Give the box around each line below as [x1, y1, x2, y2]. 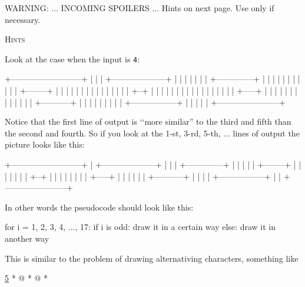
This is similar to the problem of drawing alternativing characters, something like [5, 252, 299, 264]
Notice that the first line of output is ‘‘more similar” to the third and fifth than [5, 115, 291, 128]
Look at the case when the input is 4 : [5, 52, 140, 65]
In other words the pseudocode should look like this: [5, 201, 194, 213]
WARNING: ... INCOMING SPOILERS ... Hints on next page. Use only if [5, 2, 274, 14]
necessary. [5, 13, 41, 25]
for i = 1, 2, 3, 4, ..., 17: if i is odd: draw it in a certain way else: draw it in [5, 221, 276, 233]
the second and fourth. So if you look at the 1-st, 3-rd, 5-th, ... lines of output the [5, 126, 300, 139]
